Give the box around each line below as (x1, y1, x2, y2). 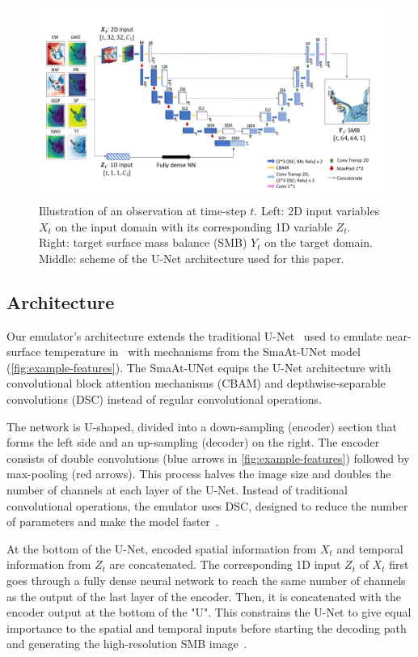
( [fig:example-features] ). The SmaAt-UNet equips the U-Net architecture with (6, 358, 391, 375)
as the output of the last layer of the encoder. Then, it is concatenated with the (6, 587, 401, 604)
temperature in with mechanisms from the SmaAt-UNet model (44, 343, 361, 360)
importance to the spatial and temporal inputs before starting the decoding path (6, 619, 407, 636)
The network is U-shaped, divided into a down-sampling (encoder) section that (6, 418, 397, 434)
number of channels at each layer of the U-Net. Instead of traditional (6, 481, 348, 498)
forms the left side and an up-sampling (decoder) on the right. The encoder (6, 434, 380, 451)
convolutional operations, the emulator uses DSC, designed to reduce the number (6, 497, 408, 514)
